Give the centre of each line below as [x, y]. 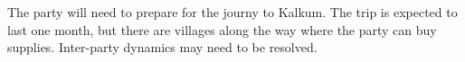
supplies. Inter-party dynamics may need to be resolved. [162, 47]
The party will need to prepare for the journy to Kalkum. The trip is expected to [232, 12]
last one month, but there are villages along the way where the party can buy [222, 29]
